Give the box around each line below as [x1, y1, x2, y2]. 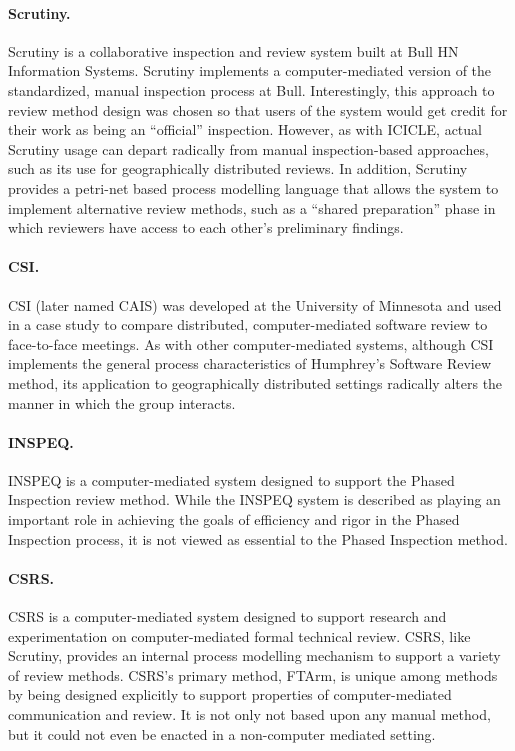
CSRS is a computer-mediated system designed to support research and [8, 606, 447, 627]
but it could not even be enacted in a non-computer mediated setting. [8, 723, 436, 744]
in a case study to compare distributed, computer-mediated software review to [8, 314, 488, 335]
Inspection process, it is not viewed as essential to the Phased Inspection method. [8, 528, 508, 549]
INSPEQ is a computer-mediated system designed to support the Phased [8, 469, 455, 490]
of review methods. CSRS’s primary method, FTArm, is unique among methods [8, 664, 498, 685]
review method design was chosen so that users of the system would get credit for [8, 99, 508, 120]
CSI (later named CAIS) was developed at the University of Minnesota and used [8, 294, 502, 315]
